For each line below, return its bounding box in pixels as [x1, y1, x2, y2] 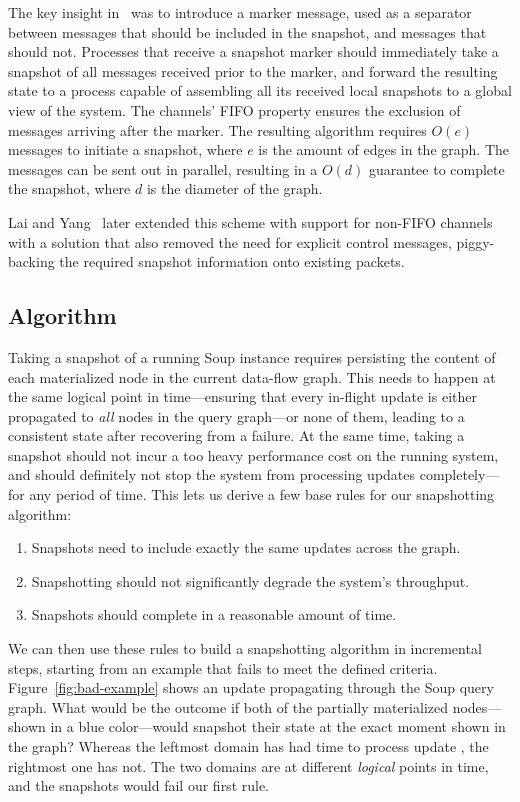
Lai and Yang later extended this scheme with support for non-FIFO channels [8, 211, 493, 232]
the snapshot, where [8, 178, 131, 199]
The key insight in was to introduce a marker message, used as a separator [8, 2, 472, 22]
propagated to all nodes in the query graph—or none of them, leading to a [8, 405, 465, 426]
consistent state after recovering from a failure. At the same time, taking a [8, 425, 465, 446]
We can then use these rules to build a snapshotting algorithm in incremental [8, 638, 482, 659]
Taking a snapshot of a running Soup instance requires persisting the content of [8, 346, 496, 367]
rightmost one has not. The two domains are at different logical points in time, [8, 755, 489, 776]
